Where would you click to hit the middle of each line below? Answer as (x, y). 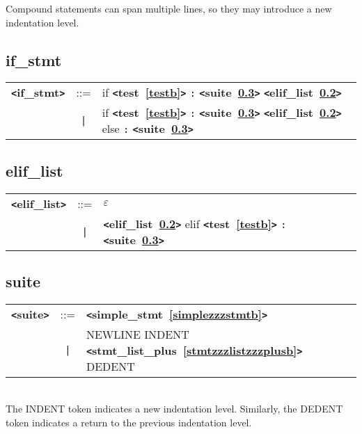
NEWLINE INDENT (137, 334)
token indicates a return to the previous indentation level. (129, 422)
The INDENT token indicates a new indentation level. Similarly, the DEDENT (174, 409)
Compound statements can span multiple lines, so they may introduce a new (169, 8)
